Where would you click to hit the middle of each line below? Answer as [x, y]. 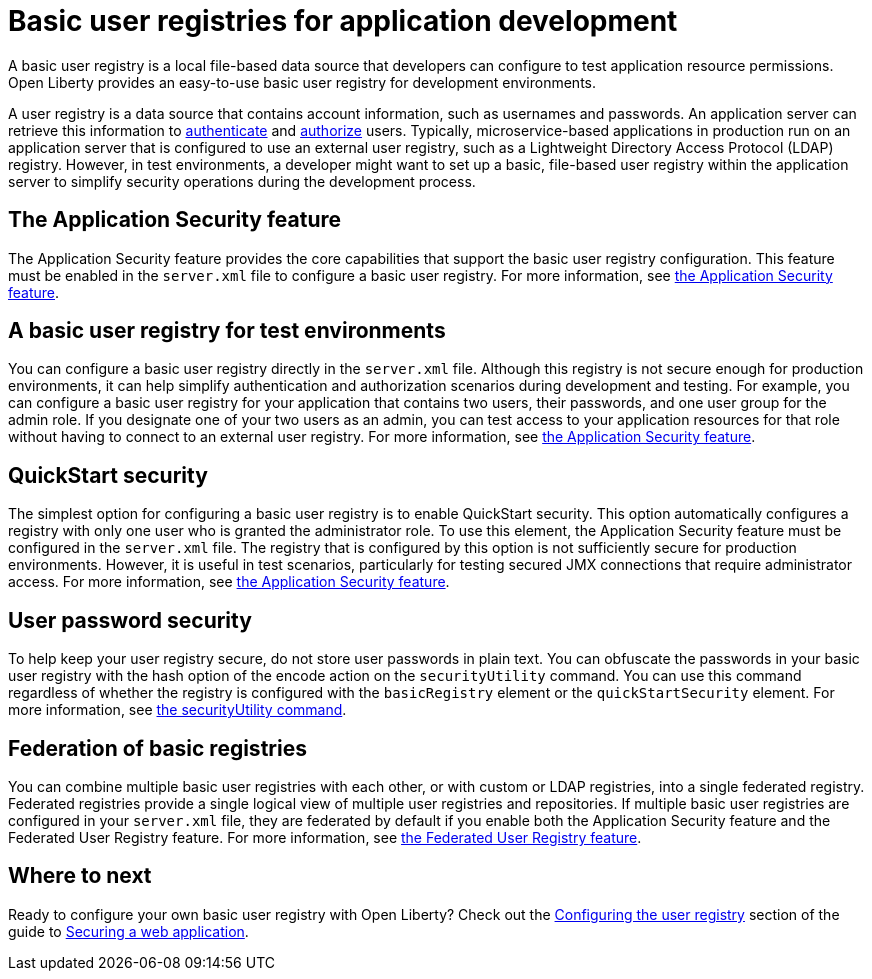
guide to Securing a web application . [128, 931]
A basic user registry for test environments [227, 331]
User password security [130, 620]
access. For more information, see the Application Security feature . [229, 582]
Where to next [80, 876]
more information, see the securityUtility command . [177, 710]
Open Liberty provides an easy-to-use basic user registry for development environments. [302, 82]
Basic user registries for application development [343, 21]
